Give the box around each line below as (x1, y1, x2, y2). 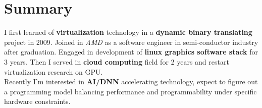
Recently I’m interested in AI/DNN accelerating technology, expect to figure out (4, 76, 258, 87)
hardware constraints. (4, 96, 71, 106)
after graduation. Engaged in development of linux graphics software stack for (4, 46, 258, 57)
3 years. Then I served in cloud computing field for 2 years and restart (4, 56, 229, 67)
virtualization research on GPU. (4, 66, 103, 77)
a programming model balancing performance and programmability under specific (4, 86, 257, 96)
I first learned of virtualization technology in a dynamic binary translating (4, 27, 252, 37)
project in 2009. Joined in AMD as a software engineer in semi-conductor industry (4, 36, 258, 47)
